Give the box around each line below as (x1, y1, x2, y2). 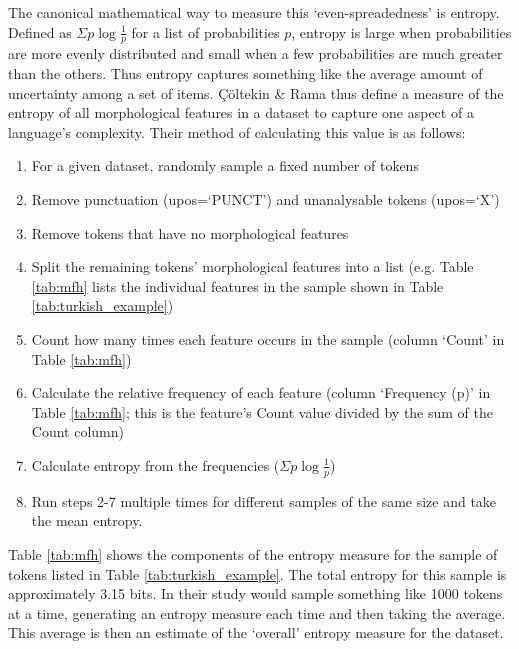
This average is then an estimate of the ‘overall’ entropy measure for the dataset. (8, 622, 504, 643)
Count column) (31, 421, 124, 442)
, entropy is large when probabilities (291, 21, 512, 42)
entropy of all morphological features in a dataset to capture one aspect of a (8, 102, 474, 123)
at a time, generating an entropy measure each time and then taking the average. (8, 602, 506, 623)
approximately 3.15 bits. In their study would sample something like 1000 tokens (8, 583, 503, 604)
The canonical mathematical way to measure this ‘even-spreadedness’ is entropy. (8, 2, 500, 22)
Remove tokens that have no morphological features (31, 222, 349, 243)
